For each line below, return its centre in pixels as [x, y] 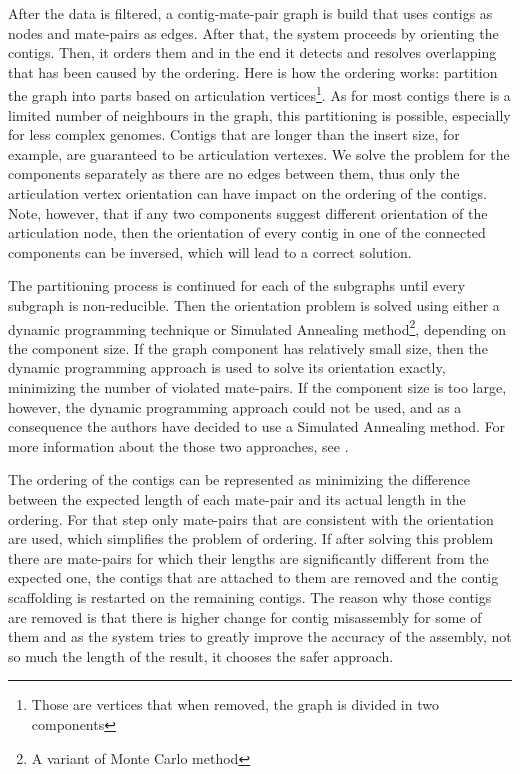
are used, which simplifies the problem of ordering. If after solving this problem [251, 538]
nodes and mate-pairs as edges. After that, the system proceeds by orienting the [253, 32]
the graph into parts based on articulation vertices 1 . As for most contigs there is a [259, 94]
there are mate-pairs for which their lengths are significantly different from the [248, 557]
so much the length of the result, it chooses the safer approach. [201, 655]
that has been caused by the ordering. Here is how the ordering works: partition [253, 71]
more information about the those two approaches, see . [178, 445]
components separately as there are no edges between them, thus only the [234, 173]
